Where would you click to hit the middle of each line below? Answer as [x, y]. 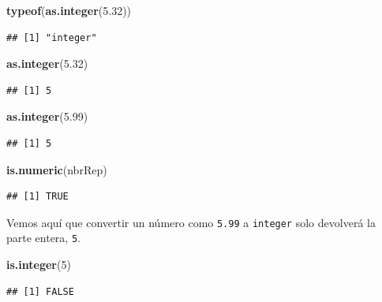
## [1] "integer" [52, 37]
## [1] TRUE [37, 197]
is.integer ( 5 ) [39, 265]
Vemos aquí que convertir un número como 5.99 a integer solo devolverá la [191, 222]
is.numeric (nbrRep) [57, 169]
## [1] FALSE [40, 291]
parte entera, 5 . [43, 238]
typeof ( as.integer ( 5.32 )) [69, 10]
